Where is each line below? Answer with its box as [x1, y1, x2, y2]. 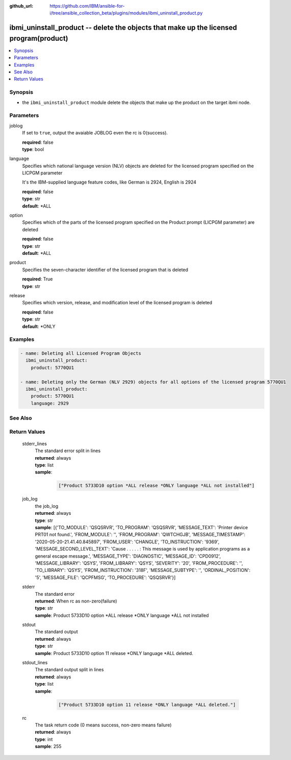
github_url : [9, 3, 33, 9]
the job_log [35, 503, 59, 509]
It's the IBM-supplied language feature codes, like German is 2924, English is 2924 [22, 179, 197, 186]
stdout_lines [22, 660, 48, 666]
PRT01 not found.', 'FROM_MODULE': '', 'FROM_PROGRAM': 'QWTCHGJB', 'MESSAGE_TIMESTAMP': [35, 532, 246, 538]
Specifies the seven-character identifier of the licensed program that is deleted [22, 267, 189, 273]
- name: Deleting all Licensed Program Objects [20, 351, 141, 356]
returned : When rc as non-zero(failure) [35, 598, 117, 604]
